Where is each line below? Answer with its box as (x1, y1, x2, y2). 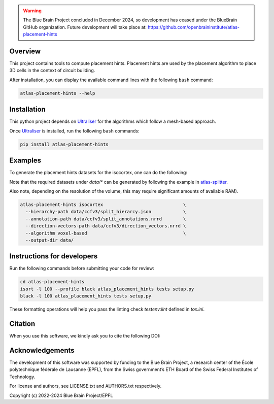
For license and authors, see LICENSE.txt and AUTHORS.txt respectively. (9, 383, 162, 389)
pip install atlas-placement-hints (20, 141, 109, 147)
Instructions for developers (9, 252, 98, 261)
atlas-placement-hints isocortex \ (20, 201, 186, 208)
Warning (23, 8, 42, 14)
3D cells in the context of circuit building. (9, 68, 95, 74)
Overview (9, 47, 41, 55)
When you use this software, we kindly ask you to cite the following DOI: (9, 333, 161, 339)
